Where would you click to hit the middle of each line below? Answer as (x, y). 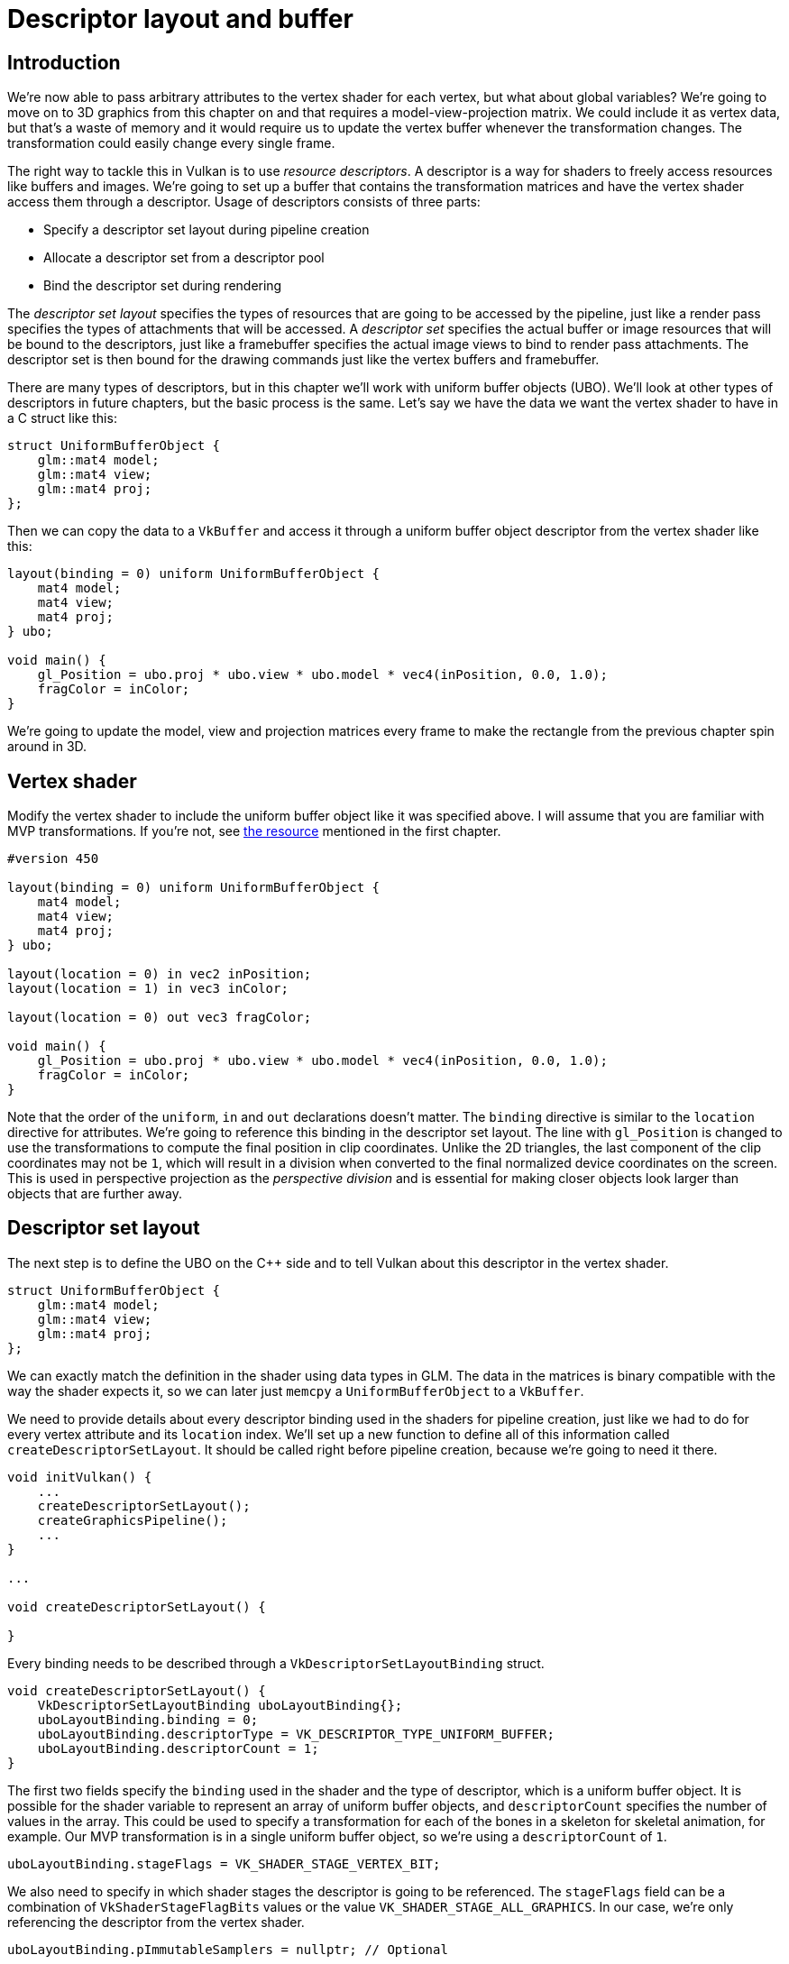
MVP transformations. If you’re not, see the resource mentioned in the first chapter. (254, 831)
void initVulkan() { (80, 1477)
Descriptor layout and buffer (180, 19)
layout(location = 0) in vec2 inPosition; (160, 974)
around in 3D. (47, 747)
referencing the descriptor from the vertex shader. (156, 1922)
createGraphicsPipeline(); (133, 1520)
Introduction (64, 62)
